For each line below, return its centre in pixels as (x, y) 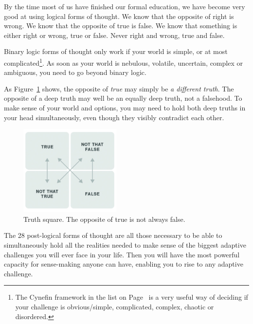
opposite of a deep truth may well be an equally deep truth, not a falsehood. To (123, 98)
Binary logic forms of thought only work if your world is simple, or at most (116, 51)
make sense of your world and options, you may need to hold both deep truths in (125, 108)
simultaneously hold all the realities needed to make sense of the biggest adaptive (125, 245)
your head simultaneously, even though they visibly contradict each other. (114, 117)
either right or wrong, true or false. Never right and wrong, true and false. (114, 35)
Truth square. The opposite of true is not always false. (104, 219)
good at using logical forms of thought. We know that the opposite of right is (119, 16)
